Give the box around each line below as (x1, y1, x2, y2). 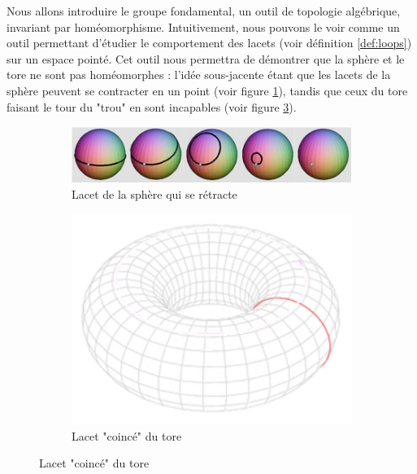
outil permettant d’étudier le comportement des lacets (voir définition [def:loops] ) (7, 34, 412, 51)
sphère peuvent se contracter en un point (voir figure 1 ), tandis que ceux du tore (7, 81, 408, 99)
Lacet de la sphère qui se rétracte (72, 185, 237, 202)
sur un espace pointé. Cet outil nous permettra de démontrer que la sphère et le (7, 50, 405, 67)
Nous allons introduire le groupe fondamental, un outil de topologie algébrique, (7, 2, 401, 19)
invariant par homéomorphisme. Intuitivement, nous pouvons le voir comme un (7, 18, 400, 35)
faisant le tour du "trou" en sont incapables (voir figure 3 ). (7, 98, 297, 115)
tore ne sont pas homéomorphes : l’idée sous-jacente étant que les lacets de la (7, 66, 391, 83)
